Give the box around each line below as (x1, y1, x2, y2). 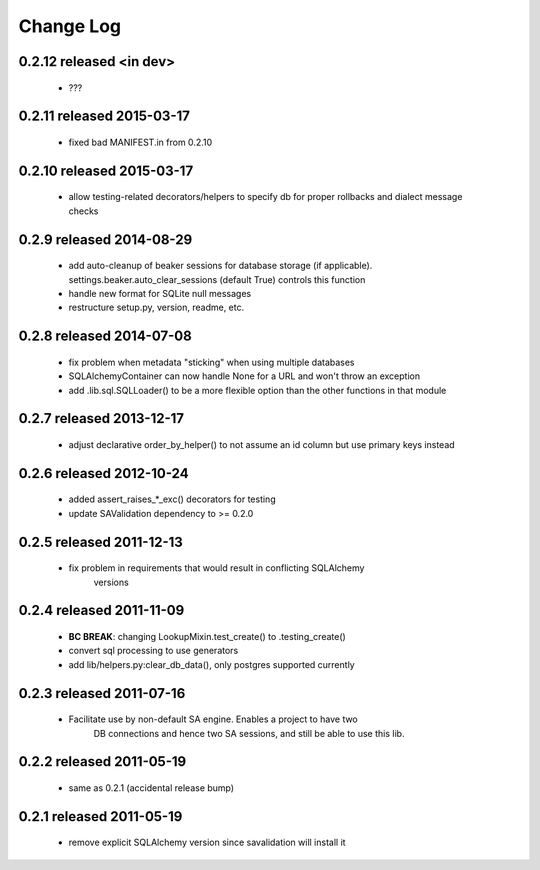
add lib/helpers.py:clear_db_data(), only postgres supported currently (68, 658, 355, 670)
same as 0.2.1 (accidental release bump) (68, 781, 235, 794)
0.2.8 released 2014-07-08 (18, 328, 192, 345)
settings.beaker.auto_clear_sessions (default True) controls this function (68, 273, 366, 285)
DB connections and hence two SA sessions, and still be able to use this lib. (93, 727, 405, 739)
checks (68, 205, 99, 217)
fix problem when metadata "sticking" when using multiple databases (68, 356, 355, 368)
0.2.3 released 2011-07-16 (18, 685, 186, 702)
